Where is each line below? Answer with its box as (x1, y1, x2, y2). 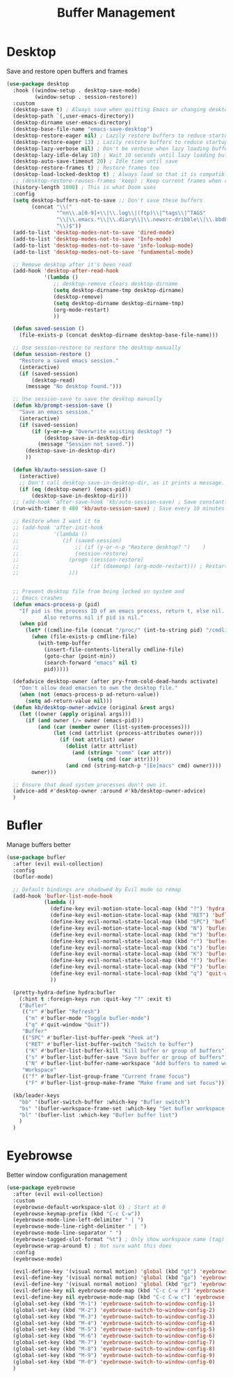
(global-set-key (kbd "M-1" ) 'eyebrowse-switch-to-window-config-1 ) (13, 1300, 216, 1307)
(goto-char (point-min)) (43, 652, 116, 660)
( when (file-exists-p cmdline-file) (31, 633, 138, 640)
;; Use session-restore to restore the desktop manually (13, 344, 182, 352)
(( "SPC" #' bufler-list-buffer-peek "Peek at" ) (22, 1034, 159, 1041)
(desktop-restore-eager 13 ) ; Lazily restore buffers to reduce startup (13, 138, 228, 145)
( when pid (19, 620, 48, 627)
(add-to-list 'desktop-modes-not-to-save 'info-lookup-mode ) (13, 242, 194, 249)
